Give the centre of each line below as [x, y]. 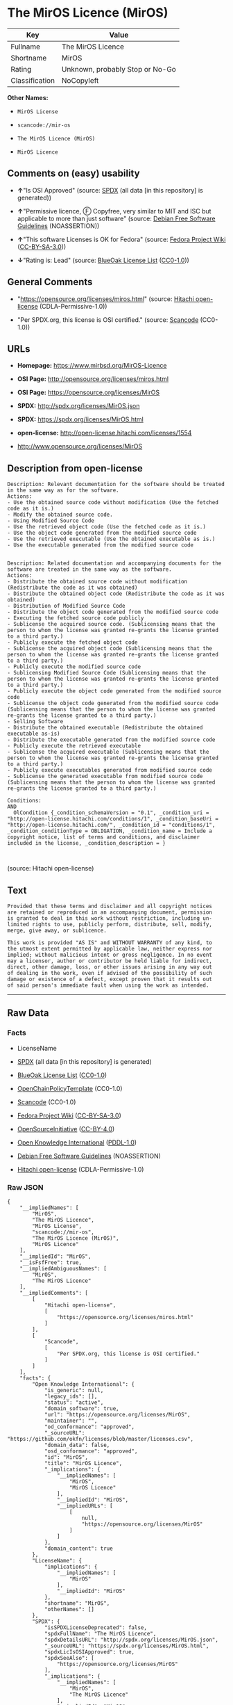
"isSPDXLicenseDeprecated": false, [96, 1627]
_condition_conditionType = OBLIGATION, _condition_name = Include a [110, 831]
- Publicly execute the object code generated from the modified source [114, 691]
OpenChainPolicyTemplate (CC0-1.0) [70, 1088]
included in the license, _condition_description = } [87, 843]
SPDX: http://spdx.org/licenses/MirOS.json [78, 406]
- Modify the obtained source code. [60, 515]
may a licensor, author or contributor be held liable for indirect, [110, 961]
